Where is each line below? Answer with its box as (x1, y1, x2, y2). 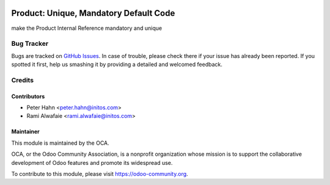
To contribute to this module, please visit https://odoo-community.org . (11, 170, 189, 177)
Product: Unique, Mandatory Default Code (11, 8, 175, 18)
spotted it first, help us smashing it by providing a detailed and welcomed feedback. (11, 61, 222, 68)
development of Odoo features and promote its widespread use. (11, 159, 173, 166)
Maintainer (11, 128, 40, 136)
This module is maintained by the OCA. (11, 139, 109, 147)
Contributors (11, 92, 45, 100)
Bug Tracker (11, 40, 49, 48)
